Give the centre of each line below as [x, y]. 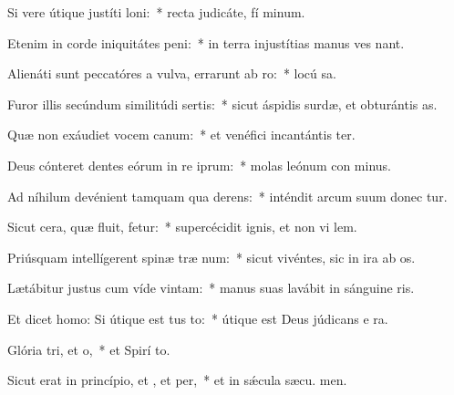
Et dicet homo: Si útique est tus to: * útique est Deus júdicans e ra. [198, 318]
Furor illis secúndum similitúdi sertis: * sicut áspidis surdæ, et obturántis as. [222, 104]
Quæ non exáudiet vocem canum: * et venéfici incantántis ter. [181, 135]
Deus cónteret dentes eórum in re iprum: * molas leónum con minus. [200, 165]
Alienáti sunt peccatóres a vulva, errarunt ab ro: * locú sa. [172, 73]
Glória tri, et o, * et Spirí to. [89, 349]
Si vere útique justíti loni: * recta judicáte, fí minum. [156, 12]
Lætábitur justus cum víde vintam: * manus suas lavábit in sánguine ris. [211, 288]
